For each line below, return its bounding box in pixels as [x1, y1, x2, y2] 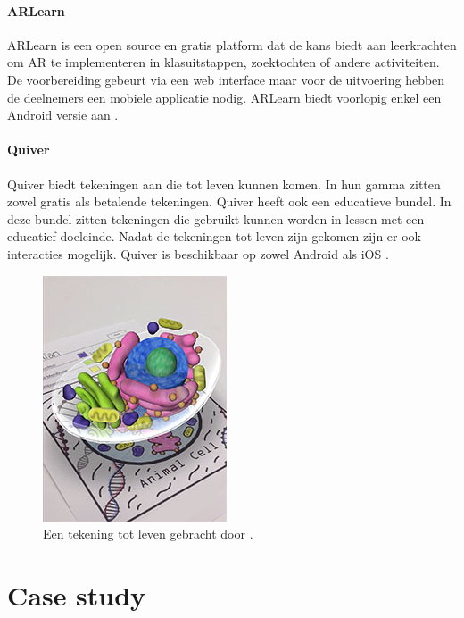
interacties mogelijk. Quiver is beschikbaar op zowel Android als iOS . [7, 244, 389, 263]
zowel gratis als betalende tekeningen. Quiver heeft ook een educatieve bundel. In [7, 192, 452, 211]
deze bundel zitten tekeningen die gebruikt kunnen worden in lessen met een [7, 209, 425, 228]
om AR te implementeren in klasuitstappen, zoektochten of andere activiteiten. [7, 53, 440, 71]
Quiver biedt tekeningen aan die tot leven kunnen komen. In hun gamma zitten [7, 174, 441, 193]
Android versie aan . [7, 105, 119, 124]
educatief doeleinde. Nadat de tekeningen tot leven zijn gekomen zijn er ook [7, 227, 421, 246]
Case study [7, 576, 146, 613]
